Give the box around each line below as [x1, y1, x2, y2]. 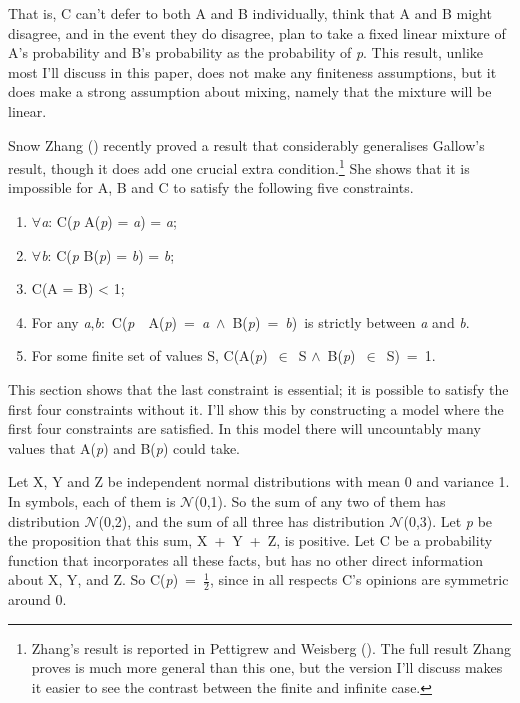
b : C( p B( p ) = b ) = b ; [41, 244, 175, 265]
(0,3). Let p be [403, 510, 493, 531]
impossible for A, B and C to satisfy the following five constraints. [8, 177, 414, 198]
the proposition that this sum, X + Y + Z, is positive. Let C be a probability [8, 530, 493, 551]
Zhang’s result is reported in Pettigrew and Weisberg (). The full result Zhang [31, 637, 511, 658]
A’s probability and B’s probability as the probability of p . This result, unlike [8, 42, 484, 63]
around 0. [8, 589, 67, 610]
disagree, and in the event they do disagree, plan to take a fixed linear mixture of [8, 22, 506, 43]
